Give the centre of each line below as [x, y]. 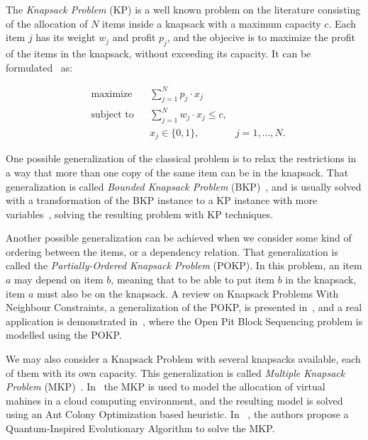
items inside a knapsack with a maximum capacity [212, 23]
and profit [134, 37]
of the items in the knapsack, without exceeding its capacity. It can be [158, 53]
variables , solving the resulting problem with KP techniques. [140, 214]
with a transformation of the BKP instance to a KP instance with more [162, 200]
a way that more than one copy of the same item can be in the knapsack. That [177, 172]
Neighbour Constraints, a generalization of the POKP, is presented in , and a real [184, 307]
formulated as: [39, 67]
